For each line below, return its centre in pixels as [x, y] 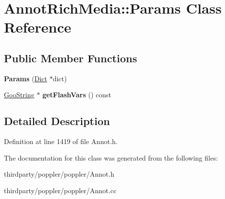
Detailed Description [57, 121]
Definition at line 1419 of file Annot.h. [61, 141]
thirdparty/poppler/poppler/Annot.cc [60, 190]
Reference [38, 27]
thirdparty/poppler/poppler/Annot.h [59, 174]
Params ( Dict [26, 78]
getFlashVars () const [77, 95]
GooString [19, 95]
